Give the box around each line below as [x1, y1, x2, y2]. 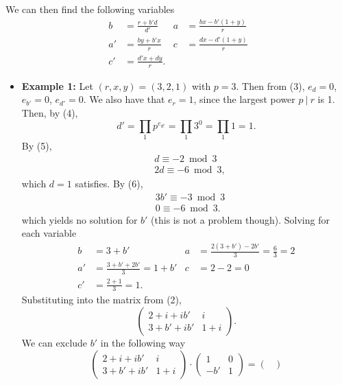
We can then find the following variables [5, 2, 175, 16]
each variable [21, 226, 77, 240]
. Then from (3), [236, 78, 305, 93]
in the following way [100, 335, 186, 349]
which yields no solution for [21, 212, 138, 226]
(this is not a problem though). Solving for [151, 212, 330, 226]
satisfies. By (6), [75, 176, 143, 190]
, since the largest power [193, 92, 295, 106]
